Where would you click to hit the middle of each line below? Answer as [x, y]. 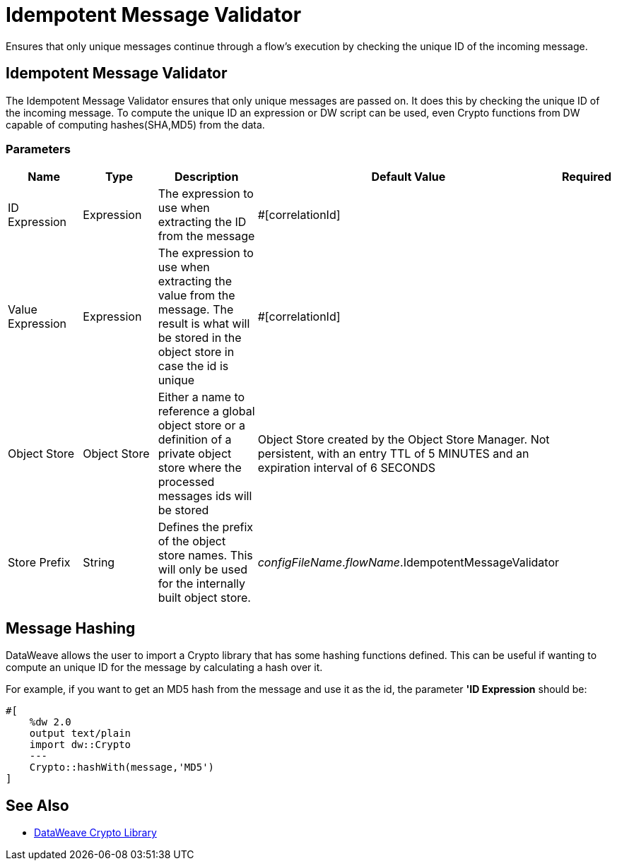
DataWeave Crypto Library [95, 833]
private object [195, 454]
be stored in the [200, 338]
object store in [196, 352]
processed [186, 482]
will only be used [203, 570]
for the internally [202, 584]
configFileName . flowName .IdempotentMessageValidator [409, 563]
